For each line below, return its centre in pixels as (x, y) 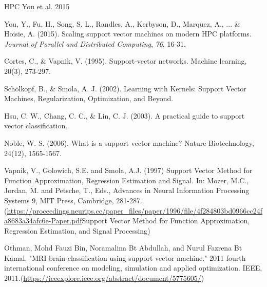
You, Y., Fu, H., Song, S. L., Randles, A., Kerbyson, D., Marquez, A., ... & (122, 23)
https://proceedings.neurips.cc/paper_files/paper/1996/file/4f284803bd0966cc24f (135, 210)
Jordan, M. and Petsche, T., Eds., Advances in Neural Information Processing (127, 190)
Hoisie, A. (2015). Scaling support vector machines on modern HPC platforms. (128, 34)
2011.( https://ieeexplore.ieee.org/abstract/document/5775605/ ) (104, 278)
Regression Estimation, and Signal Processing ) (77, 230)
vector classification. (36, 126)
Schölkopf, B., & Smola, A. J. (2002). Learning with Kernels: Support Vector (125, 88)
